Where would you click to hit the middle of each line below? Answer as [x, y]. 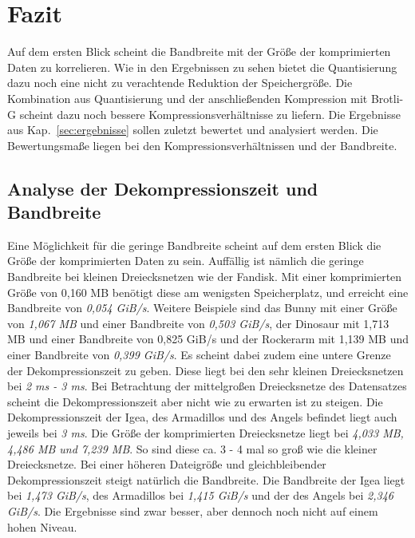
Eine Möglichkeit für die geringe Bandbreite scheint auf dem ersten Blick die [194, 245]
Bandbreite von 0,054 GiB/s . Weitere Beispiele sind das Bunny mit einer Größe [202, 308]
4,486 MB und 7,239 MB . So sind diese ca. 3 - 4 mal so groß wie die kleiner [192, 448]
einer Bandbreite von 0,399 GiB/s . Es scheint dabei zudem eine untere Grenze [199, 355]
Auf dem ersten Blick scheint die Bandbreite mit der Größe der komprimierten [199, 51]
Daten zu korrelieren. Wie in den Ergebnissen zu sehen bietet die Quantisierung [202, 67]
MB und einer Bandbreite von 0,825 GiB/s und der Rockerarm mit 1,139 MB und [208, 339]
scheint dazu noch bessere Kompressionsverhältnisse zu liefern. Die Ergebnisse [210, 114]
